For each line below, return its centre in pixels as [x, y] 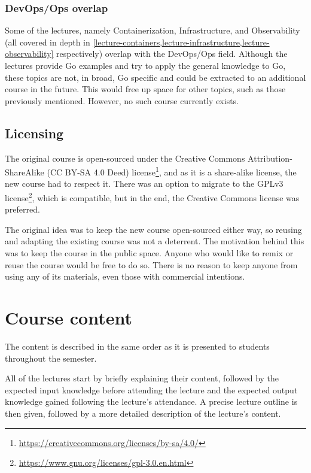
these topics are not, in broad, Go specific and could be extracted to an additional [155, 77]
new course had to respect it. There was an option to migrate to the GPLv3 [144, 184]
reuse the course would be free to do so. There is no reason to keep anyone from [151, 264]
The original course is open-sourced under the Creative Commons [125, 158]
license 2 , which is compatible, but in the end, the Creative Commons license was [152, 197]
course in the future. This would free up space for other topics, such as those [145, 89]
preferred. [22, 209]
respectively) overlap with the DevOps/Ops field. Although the [172, 54]
